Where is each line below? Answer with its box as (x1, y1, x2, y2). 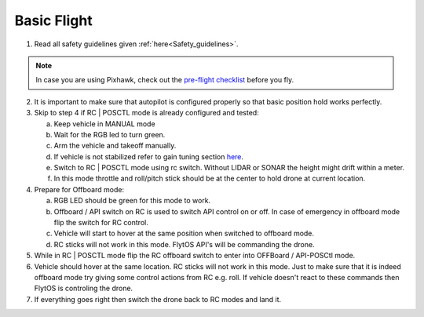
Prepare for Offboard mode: (34, 184, 125, 194)
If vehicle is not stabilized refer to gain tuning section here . (53, 151, 243, 161)
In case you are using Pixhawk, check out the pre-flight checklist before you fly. (35, 75, 294, 85)
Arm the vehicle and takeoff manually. (53, 141, 177, 151)
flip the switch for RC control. (53, 218, 148, 228)
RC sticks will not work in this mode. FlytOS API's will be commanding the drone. (53, 239, 315, 249)
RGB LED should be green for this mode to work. (53, 196, 211, 206)
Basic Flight (14, 12, 93, 29)
